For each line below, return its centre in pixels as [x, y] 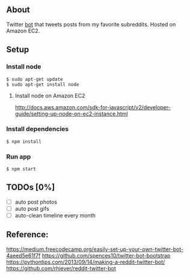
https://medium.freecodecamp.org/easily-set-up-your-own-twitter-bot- [95, 249]
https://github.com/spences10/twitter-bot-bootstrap [106, 255]
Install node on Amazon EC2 [50, 95]
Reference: [27, 234]
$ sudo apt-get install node [43, 84]
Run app [19, 157]
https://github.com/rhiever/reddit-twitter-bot [61, 268]
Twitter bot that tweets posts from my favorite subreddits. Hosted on [91, 24]
